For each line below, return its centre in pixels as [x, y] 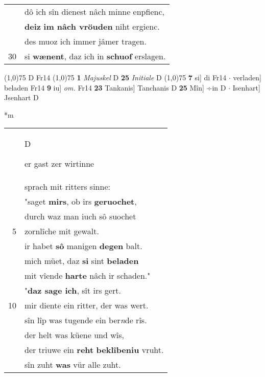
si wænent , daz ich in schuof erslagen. [95, 56]
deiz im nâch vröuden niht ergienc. [92, 26]
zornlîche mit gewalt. [62, 231]
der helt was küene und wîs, [74, 335]
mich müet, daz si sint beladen [82, 261]
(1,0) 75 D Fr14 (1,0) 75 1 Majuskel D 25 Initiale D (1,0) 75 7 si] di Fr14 [115, 77]
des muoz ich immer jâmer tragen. [86, 41]
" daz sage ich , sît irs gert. [73, 291]
